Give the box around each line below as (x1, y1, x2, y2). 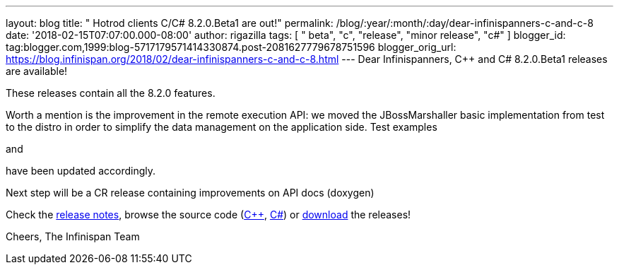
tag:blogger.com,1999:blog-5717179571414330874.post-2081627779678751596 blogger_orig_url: (6, 41, 456, 53)
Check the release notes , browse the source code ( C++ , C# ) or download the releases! (6, 209, 411, 221)
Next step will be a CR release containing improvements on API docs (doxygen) (6, 187, 375, 199)
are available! (6, 65, 68, 77)
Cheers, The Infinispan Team (6, 230, 140, 242)
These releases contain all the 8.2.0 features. (6, 87, 216, 99)
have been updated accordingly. (6, 165, 155, 177)
